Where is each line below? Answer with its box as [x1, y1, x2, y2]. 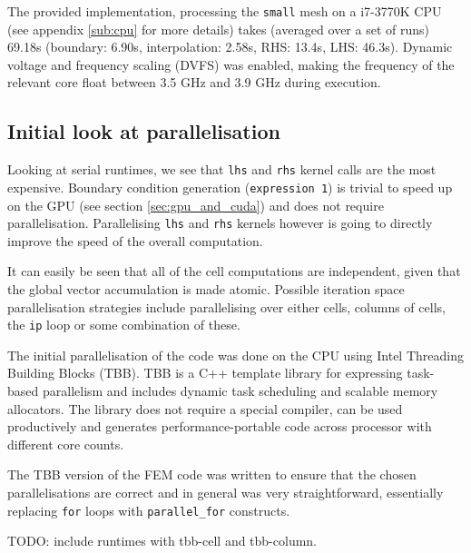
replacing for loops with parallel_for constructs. [7, 500, 290, 519]
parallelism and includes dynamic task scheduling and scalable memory [42, 381, 438, 400]
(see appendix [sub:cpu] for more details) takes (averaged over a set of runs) [7, 19, 429, 38]
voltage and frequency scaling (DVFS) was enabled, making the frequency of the [7, 54, 455, 74]
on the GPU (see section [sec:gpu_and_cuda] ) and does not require [7, 195, 384, 214]
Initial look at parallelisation [7, 117, 280, 145]
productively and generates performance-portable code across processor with [7, 417, 432, 436]
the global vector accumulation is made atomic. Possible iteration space [7, 279, 405, 298]
